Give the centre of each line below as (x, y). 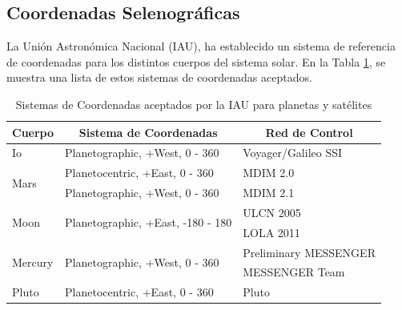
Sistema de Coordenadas (148, 132)
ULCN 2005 (272, 212)
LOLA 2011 (271, 232)
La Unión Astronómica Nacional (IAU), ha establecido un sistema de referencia (201, 46)
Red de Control (309, 132)
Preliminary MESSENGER (309, 252)
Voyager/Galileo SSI (293, 153)
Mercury (33, 262)
